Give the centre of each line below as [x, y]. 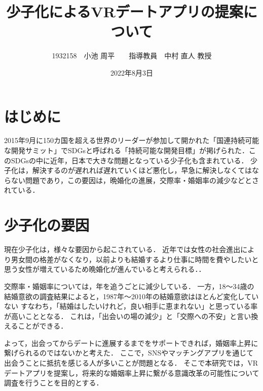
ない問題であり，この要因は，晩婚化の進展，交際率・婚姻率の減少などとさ [135, 180]
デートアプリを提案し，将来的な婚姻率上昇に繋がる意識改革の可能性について [132, 372]
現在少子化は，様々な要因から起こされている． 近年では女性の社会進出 [122, 249]
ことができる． [43, 326]
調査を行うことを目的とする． [54, 383]
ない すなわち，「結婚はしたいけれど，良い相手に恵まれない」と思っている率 [131, 306]
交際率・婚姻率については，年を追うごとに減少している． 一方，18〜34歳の [129, 286]
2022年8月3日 [132, 72]
